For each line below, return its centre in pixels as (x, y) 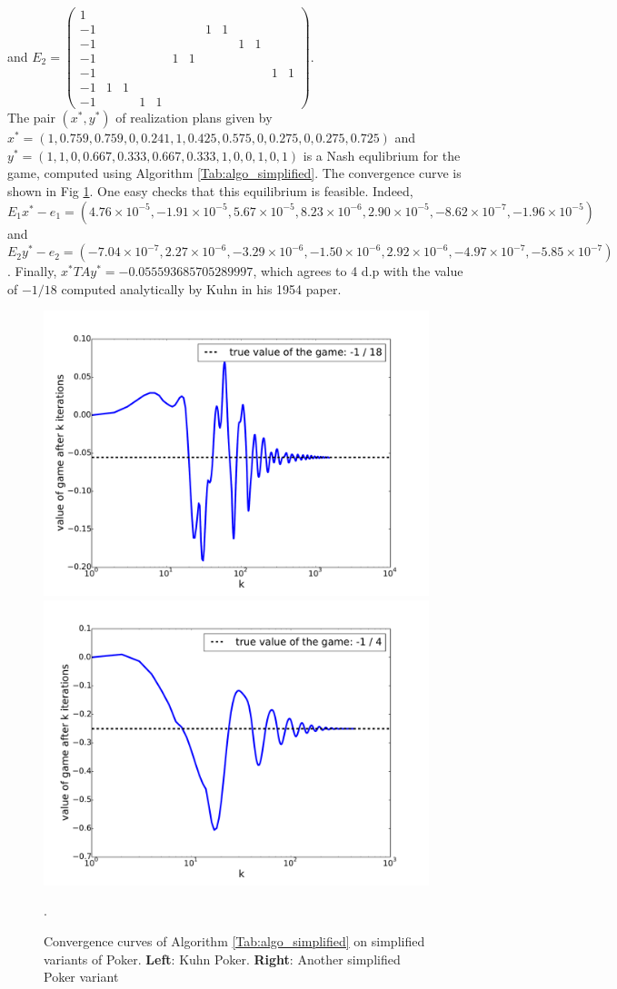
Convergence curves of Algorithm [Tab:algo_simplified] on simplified (234, 940)
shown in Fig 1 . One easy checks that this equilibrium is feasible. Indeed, (210, 191)
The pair (31, 118)
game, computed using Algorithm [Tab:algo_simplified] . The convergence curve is (234, 173)
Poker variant (81, 977)
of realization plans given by (194, 118)
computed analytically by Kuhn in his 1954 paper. (201, 288)
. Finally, (32, 271)
